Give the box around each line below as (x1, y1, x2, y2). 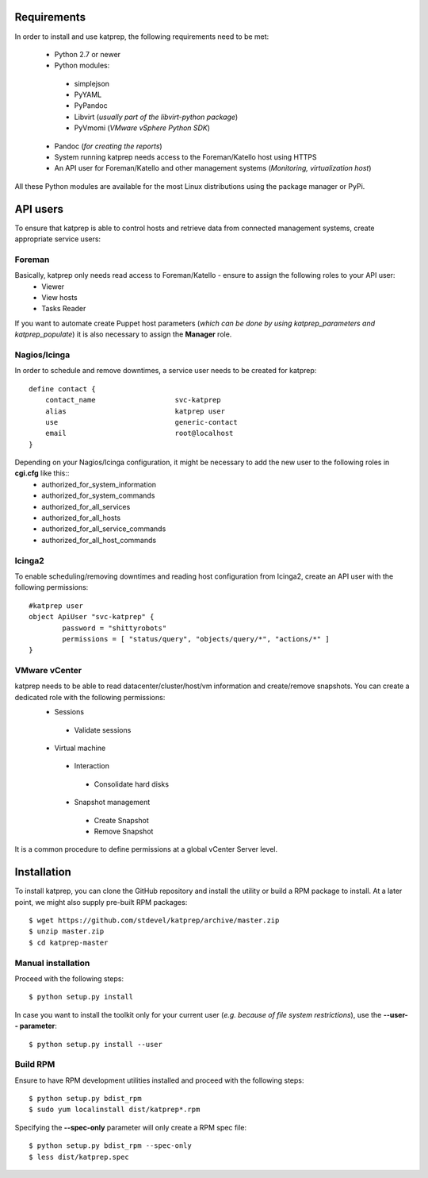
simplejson (74, 79, 110, 88)
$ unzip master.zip (29, 927, 105, 936)
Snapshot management (74, 798, 151, 807)
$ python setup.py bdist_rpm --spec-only (29, 1141, 192, 1150)
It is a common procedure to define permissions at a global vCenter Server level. (14, 845, 278, 854)
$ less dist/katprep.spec (29, 1152, 130, 1161)
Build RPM (14, 1059, 55, 1070)
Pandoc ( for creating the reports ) (54, 141, 162, 151)
